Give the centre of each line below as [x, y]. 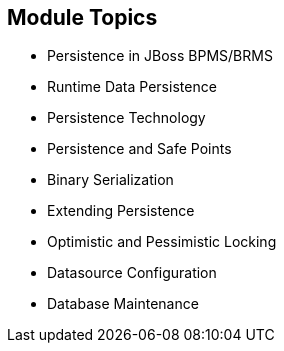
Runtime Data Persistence [132, 87]
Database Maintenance [123, 304]
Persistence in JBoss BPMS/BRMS [160, 56]
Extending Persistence [121, 211]
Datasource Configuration [132, 273]
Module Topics [82, 17]
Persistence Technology [126, 118]
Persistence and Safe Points [139, 149]
